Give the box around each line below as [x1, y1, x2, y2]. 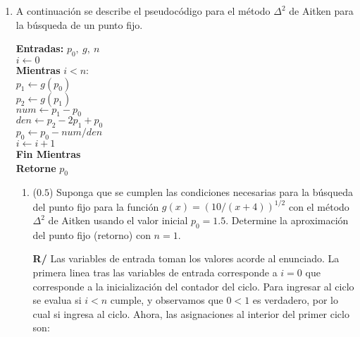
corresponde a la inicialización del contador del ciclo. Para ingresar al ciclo [32, 278, 354, 293]
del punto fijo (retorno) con [32, 227, 151, 242]
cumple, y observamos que [110, 293, 223, 307]
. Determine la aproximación [225, 213, 349, 228]
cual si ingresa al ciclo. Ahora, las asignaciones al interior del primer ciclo [32, 306, 349, 321]
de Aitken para [289, 4, 354, 18]
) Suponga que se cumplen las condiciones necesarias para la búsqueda [49, 185, 353, 200]
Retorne [15, 160, 56, 175]
